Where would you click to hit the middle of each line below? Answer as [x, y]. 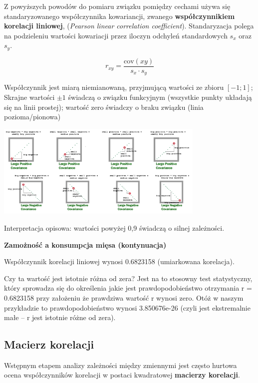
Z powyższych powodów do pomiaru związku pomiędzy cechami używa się [117, 6]
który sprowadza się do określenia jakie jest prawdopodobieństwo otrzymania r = [128, 288]
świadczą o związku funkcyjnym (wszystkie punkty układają [160, 97]
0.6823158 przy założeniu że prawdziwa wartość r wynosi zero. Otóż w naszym [124, 297]
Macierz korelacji [49, 344]
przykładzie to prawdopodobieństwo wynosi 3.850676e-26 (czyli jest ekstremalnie [127, 307]
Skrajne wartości [29, 97]
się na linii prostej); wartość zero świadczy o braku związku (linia [104, 107]
